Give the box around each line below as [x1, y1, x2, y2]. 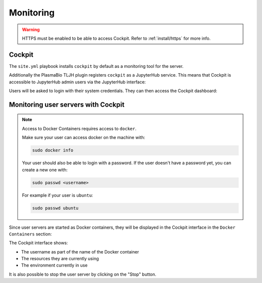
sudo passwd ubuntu [32, 205, 79, 211]
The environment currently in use [21, 262, 88, 268]
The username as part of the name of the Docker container [21, 249, 139, 254]
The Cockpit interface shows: [9, 240, 68, 246]
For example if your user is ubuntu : [22, 192, 93, 198]
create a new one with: [22, 167, 68, 173]
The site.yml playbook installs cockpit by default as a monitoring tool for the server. [9, 63, 184, 69]
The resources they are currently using [21, 256, 99, 262]
